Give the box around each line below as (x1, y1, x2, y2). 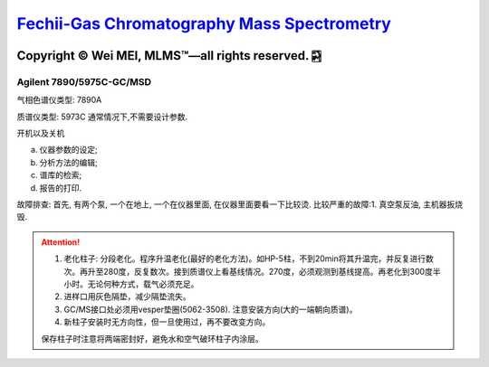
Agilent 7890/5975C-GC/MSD (16, 75, 152, 88)
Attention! (41, 236, 81, 248)
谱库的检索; (39, 170, 82, 181)
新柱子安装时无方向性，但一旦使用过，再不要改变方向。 (63, 316, 271, 327)
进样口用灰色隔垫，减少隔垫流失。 (63, 291, 191, 302)
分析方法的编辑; (39, 156, 99, 167)
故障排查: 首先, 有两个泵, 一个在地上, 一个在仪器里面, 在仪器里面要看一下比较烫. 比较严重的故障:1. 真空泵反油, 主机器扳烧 (16, 199, 464, 210)
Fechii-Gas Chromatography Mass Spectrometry (16, 14, 391, 33)
